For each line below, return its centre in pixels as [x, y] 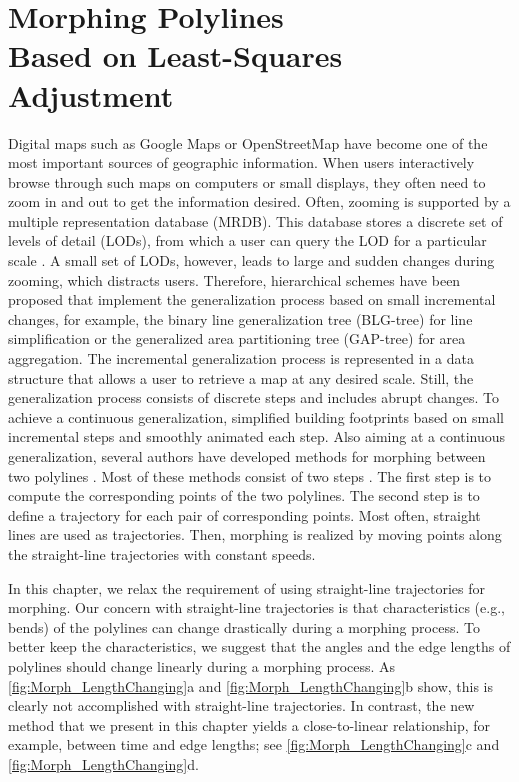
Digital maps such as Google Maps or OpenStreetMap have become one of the [248, 142]
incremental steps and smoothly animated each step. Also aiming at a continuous [257, 436]
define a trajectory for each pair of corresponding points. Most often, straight [244, 514]
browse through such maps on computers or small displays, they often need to [247, 181]
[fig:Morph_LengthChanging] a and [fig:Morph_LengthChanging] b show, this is [251, 685]
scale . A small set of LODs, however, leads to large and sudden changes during [251, 260]
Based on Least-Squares [175, 55]
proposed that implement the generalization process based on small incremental [252, 299]
